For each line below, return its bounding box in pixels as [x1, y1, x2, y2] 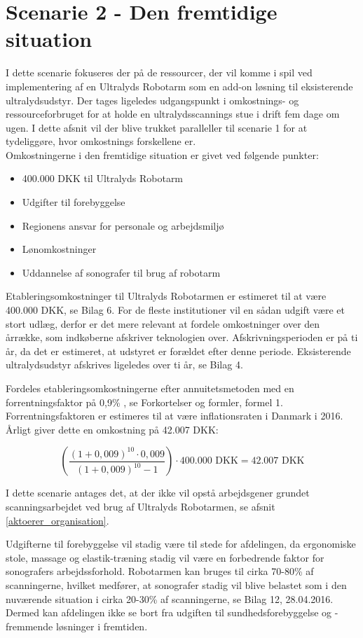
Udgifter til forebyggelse [22, 195, 125, 209]
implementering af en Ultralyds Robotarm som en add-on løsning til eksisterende [6, 78, 353, 93]
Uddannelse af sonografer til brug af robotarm [22, 265, 221, 279]
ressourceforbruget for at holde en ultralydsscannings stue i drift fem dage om [6, 106, 340, 121]
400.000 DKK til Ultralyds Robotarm [22, 171, 184, 186]
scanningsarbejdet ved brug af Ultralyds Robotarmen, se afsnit [6, 499, 275, 513]
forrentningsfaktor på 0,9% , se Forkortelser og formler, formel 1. [6, 394, 283, 409]
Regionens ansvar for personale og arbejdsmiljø [22, 218, 224, 233]
